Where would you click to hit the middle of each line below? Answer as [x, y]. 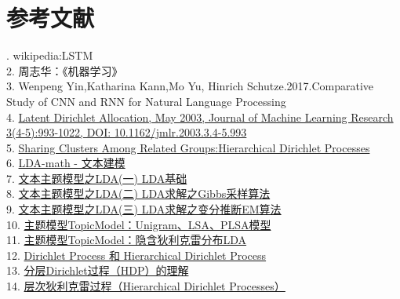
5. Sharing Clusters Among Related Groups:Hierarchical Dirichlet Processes [188, 147]
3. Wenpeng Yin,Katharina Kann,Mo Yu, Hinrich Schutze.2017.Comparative [190, 86]
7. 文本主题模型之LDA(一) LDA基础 [97, 178]
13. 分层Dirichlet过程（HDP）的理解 [98, 270]
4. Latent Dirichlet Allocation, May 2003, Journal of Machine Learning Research [200, 117]
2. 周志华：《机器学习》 [65, 70]
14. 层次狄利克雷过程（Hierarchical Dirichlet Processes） [146, 286]
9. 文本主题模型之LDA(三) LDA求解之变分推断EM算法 [144, 209]
